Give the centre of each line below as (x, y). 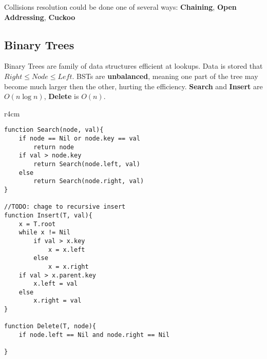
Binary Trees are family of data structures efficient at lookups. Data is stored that (133, 66)
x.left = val (56, 284)
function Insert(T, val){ (48, 215)
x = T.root (37, 224)
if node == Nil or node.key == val (79, 139)
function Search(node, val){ (54, 130)
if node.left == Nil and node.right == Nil (94, 335)
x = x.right (68, 266)
